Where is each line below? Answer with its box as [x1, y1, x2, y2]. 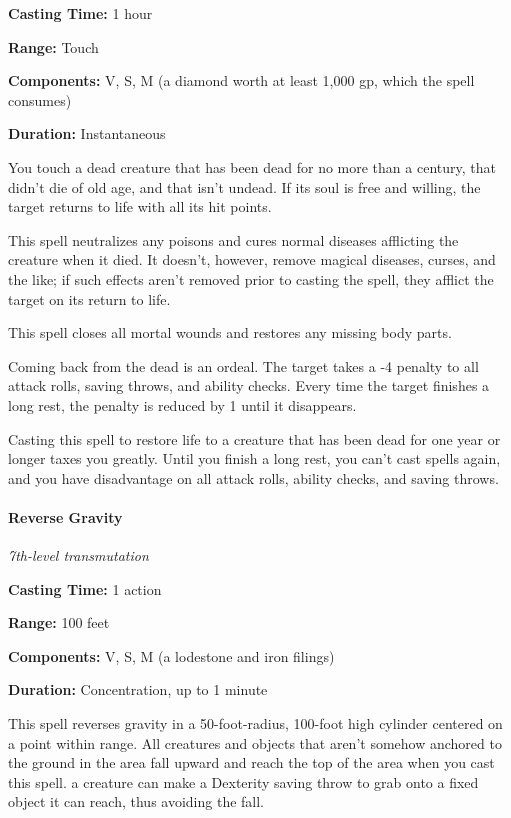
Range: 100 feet [8, 612, 110, 633]
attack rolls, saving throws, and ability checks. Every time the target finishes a [8, 375, 490, 396]
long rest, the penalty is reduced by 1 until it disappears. [8, 394, 357, 415]
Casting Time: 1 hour [8, 3, 153, 23]
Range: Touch [8, 36, 99, 57]
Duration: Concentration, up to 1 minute [8, 679, 268, 700]
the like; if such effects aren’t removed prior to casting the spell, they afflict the [8, 268, 494, 289]
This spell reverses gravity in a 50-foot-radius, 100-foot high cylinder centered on [8, 713, 503, 734]
